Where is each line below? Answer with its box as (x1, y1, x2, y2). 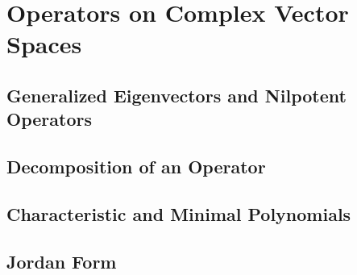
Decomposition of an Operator (6, 154, 266, 179)
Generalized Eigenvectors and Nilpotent (6, 82, 347, 107)
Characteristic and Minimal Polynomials (6, 201, 351, 226)
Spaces (6, 27, 82, 60)
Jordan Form (6, 248, 117, 273)
